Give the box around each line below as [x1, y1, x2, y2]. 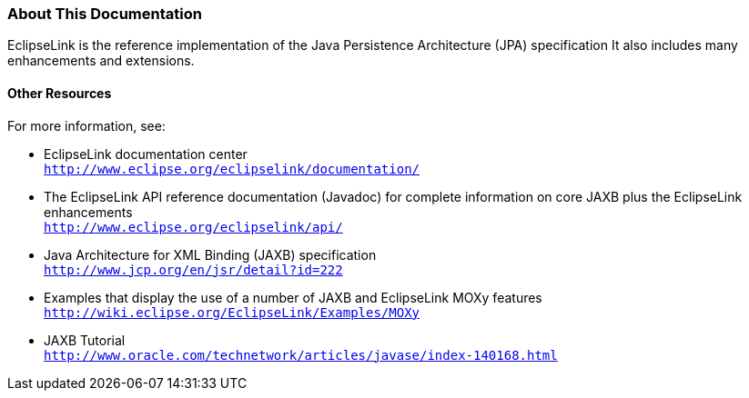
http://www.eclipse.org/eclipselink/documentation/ [44, 161, 420, 176]
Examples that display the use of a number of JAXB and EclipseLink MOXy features [44, 289, 542, 305]
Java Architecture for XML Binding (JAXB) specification [44, 246, 377, 263]
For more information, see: [7, 117, 166, 134]
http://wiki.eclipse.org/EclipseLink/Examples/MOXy [44, 304, 420, 320]
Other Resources [7, 85, 112, 101]
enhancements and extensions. [7, 53, 195, 69]
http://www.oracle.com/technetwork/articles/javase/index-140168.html [44, 347, 558, 363]
